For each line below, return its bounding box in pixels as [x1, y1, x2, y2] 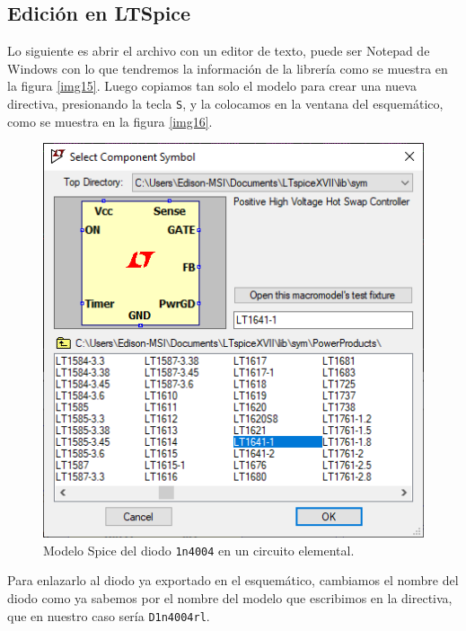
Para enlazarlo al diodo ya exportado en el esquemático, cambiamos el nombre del [7, 571, 459, 590]
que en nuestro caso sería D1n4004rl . [7, 606, 210, 625]
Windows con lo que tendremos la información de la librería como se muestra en [7, 58, 448, 77]
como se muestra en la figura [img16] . [7, 111, 213, 130]
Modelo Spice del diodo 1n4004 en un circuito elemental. [43, 540, 355, 559]
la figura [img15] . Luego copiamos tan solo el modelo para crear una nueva [7, 76, 417, 95]
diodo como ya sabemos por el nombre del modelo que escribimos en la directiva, [7, 588, 453, 607]
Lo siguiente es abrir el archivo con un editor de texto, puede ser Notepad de [7, 41, 430, 60]
